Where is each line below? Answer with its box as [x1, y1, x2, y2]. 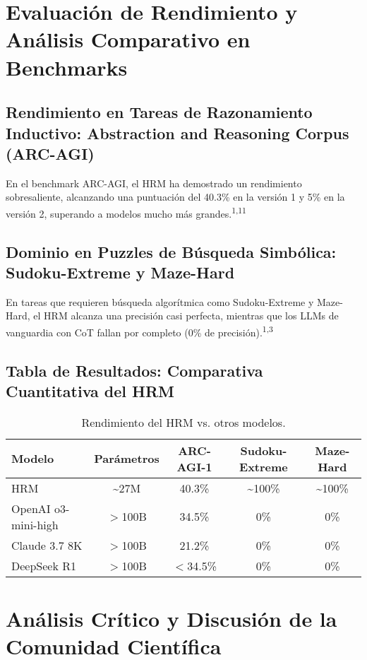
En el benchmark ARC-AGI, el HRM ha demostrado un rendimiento [6, 175, 302, 190]
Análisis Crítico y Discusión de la [6, 603, 337, 632]
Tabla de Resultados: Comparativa [6, 359, 263, 381]
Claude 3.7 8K [11, 536, 83, 553]
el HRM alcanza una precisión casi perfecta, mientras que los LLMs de [33, 308, 339, 323]
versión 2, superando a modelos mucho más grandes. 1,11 [6, 204, 246, 220]
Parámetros [94, 450, 160, 467]
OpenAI [11, 500, 51, 517]
